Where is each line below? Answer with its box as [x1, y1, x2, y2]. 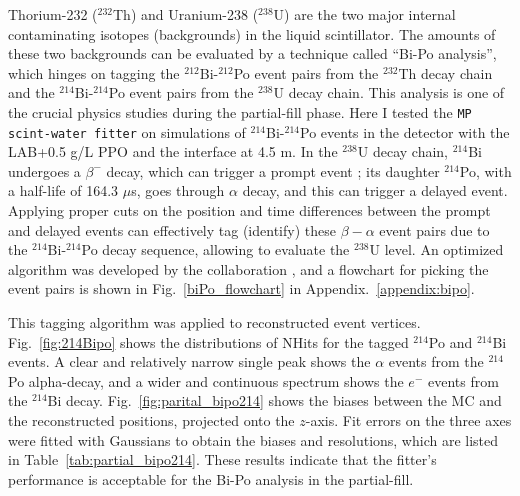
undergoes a [8, 160, 81, 181]
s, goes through [131, 180, 225, 201]
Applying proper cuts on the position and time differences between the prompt [8, 200, 491, 221]
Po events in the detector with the [300, 121, 510, 142]
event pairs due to [379, 219, 490, 240]
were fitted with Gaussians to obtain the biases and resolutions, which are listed [8, 429, 499, 450]
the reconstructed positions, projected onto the [8, 410, 295, 430]
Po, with [459, 160, 512, 181]
